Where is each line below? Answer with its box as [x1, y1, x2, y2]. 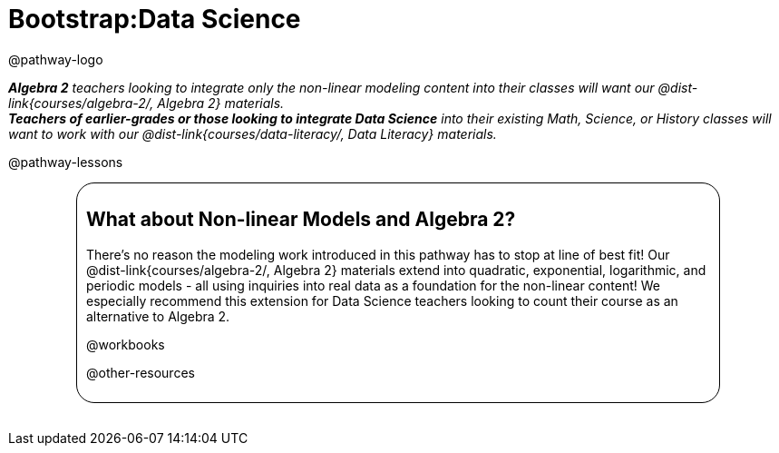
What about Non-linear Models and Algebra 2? [86, 208, 516, 231]
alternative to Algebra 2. [86, 308, 230, 324]
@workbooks [86, 336, 165, 352]
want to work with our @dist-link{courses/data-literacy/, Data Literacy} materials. [8, 125, 497, 142]
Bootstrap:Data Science [8, 4, 301, 34]
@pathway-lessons [8, 153, 123, 170]
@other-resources [86, 364, 195, 380]
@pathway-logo [8, 51, 103, 67]
